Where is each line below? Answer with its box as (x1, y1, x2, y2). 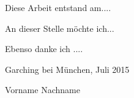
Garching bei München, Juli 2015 (5, 62, 130, 75)
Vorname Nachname (5, 83, 80, 96)
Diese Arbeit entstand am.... (5, 1, 111, 13)
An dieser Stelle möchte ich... (5, 21, 114, 34)
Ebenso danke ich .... (5, 42, 83, 55)
